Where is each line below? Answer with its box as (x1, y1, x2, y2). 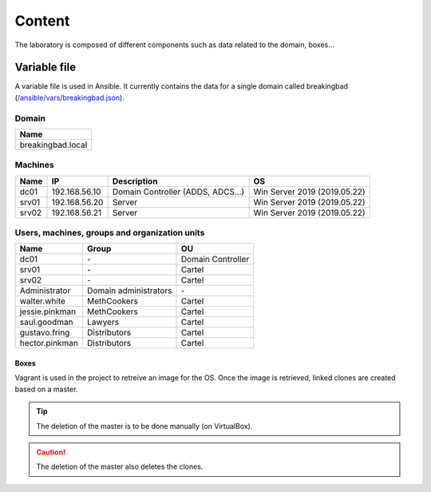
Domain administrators (86, 285, 172, 296)
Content (14, 12, 70, 30)
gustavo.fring (19, 327, 70, 339)
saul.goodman (19, 316, 73, 327)
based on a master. (14, 384, 78, 394)
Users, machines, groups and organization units (14, 228, 205, 239)
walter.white (19, 296, 65, 307)
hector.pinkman (19, 338, 79, 349)
